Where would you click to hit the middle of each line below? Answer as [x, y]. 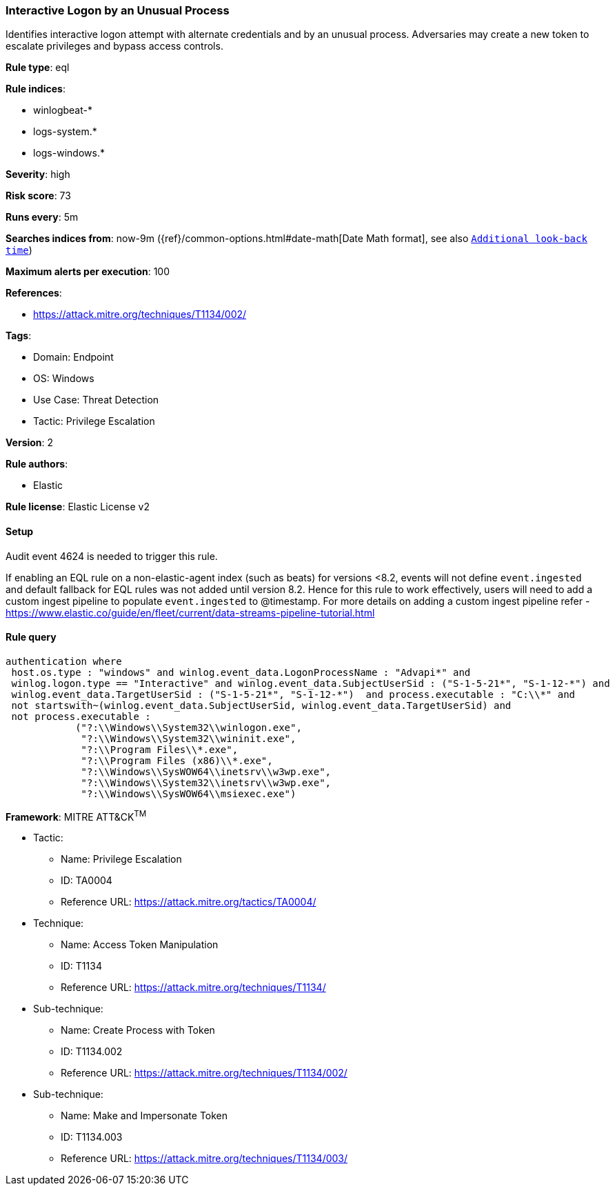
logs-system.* [65, 132]
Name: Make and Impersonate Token [144, 1116]
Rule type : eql [38, 68]
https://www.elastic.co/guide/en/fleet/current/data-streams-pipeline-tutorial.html [190, 612]
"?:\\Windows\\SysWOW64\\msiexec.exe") [189, 793]
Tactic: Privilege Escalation [94, 421]
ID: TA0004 [87, 881]
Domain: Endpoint [73, 357]
